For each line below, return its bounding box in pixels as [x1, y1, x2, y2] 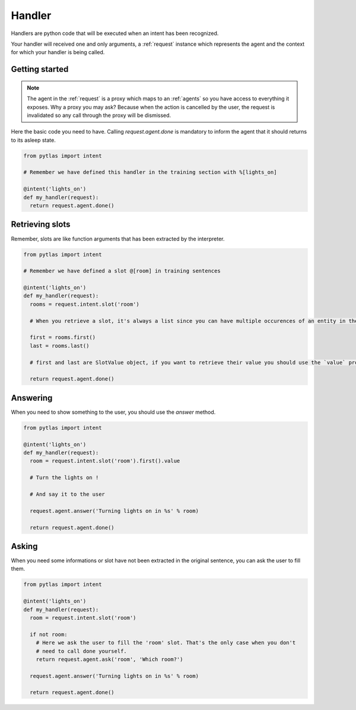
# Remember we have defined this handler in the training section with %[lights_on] [23, 169, 277, 176]
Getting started [11, 64, 69, 74]
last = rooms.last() [30, 342, 90, 349]
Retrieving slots [11, 220, 71, 230]
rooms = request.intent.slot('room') [30, 300, 139, 308]
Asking [11, 541, 38, 551]
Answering [11, 392, 53, 403]
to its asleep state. [11, 137, 56, 144]
